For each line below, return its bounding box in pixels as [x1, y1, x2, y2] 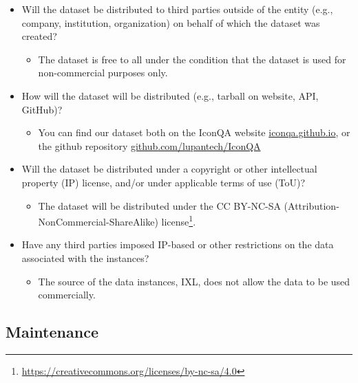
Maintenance [6, 321, 98, 342]
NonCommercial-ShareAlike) [38, 214, 158, 228]
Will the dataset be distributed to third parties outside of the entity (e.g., [21, 2, 333, 16]
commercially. [38, 287, 96, 302]
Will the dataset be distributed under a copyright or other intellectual [21, 162, 317, 176]
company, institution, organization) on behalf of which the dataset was [21, 15, 320, 30]
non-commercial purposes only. [38, 65, 168, 80]
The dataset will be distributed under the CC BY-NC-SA [38, 198, 281, 212]
